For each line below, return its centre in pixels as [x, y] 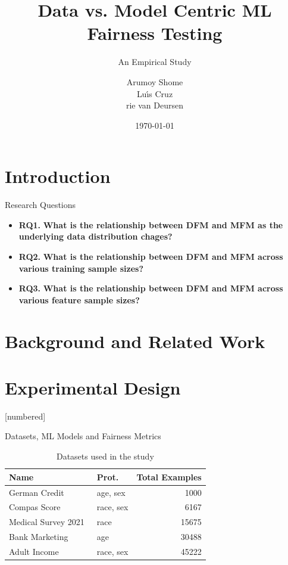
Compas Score [35, 507]
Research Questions [40, 205]
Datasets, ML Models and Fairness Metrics [83, 436]
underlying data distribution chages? [96, 236]
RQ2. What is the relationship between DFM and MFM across [151, 256]
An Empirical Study [155, 62]
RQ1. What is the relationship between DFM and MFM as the [151, 224]
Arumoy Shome [155, 81]
